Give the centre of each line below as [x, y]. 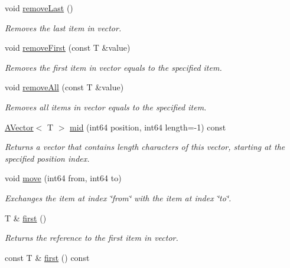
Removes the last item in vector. [63, 27]
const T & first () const [47, 257]
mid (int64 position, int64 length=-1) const [148, 127]
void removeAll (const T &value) [64, 87]
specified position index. [47, 158]
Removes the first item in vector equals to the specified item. [113, 67]
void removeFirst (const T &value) [68, 48]
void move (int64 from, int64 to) [63, 178]
